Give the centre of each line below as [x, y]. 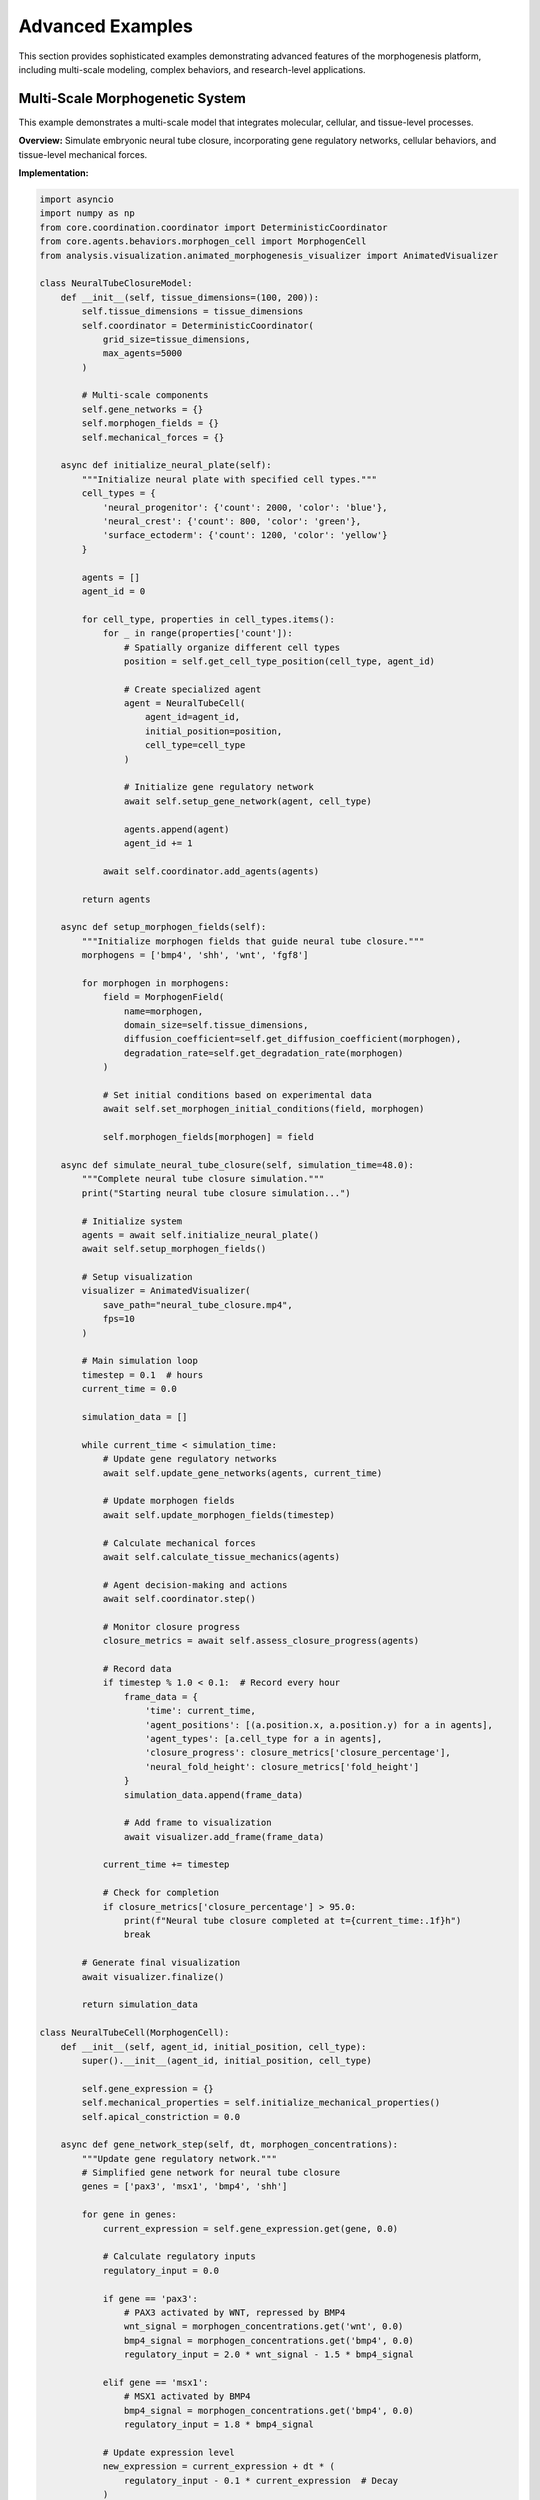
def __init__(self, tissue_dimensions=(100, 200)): [190, 297]
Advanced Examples [106, 26]
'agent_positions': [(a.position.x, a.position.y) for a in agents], [319, 1724]
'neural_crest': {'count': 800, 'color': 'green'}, [232, 521]
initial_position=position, [214, 731]
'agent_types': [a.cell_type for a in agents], [264, 1738]
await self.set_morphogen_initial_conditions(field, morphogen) [263, 1109]
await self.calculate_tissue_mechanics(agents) [221, 1556]
